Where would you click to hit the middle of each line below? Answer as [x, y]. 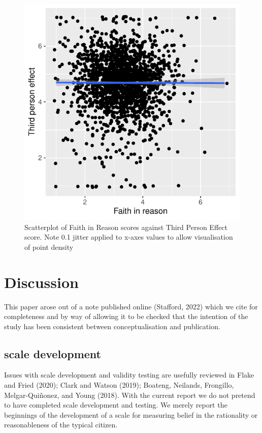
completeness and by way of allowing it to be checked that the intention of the [126, 316]
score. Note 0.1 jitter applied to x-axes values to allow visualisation [129, 237]
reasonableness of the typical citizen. [61, 425]
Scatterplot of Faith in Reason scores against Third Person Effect [126, 227]
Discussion [41, 282]
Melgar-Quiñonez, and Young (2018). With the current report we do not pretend [130, 395]
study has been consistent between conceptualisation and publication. [112, 326]
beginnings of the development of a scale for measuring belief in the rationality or [131, 414]
